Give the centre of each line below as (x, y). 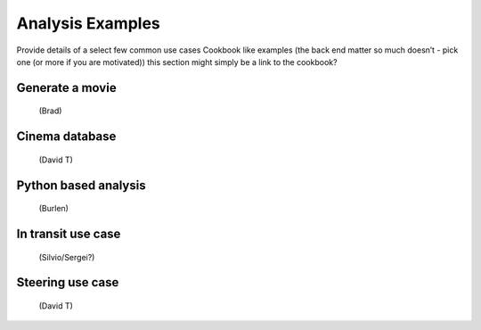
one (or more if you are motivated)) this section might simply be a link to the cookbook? (177, 62)
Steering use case (68, 282)
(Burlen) (53, 209)
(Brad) (50, 111)
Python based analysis (81, 185)
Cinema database (66, 137)
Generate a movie (66, 88)
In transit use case (69, 233)
